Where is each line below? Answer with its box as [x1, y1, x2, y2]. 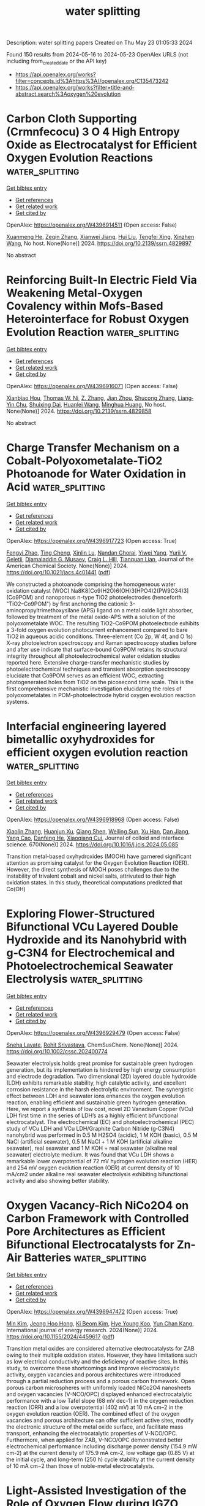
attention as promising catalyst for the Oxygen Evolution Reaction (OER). [6, 859, 189, 867]
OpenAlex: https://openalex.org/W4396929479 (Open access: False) [6, 1029, 181, 1036]
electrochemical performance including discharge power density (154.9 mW [6, 1442, 198, 1450]
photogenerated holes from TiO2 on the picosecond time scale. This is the [6, 678, 194, 685]
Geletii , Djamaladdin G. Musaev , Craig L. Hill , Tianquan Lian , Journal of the [6, 555, 194, 563]
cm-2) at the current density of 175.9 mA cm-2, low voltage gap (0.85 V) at [6, 1449, 195, 1456]
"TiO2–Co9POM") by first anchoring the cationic [6, 600, 129, 607]
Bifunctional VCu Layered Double [6, 919, 179, 934]
